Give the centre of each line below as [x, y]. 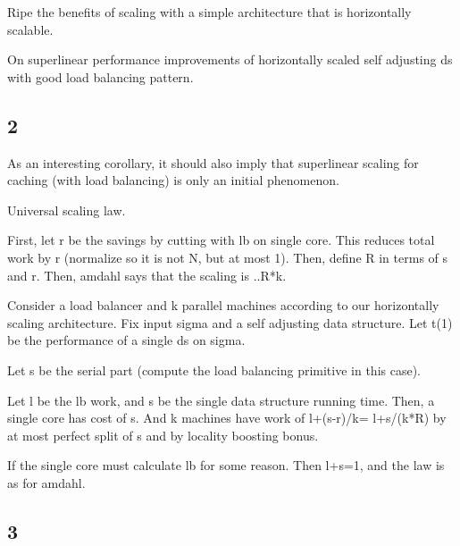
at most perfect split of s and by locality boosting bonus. [163, 435]
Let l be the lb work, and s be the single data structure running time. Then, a [221, 400]
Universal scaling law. [67, 210]
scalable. [30, 29]
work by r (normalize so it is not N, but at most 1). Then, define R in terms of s [228, 257]
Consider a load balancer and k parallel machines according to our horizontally [223, 305]
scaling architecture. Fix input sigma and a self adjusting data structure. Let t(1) [230, 322]
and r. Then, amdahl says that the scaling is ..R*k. [147, 275]
